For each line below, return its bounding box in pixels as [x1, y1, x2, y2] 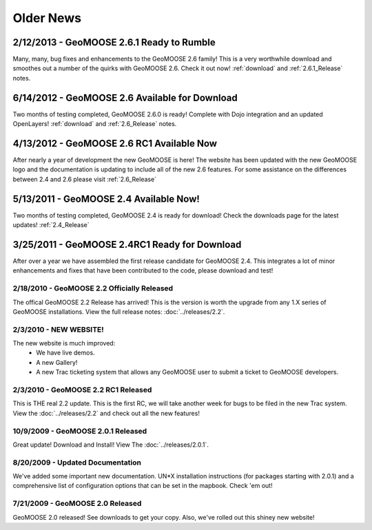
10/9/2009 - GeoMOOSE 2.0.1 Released [12, 426, 147, 436]
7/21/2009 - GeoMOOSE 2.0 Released [12, 499, 142, 509]
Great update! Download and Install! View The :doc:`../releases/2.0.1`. [12, 441, 209, 449]
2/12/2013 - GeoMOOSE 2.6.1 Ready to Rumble [12, 36, 216, 48]
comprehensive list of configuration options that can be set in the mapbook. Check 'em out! [12, 482, 273, 490]
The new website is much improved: [12, 339, 116, 348]
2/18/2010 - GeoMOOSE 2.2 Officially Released [12, 284, 174, 293]
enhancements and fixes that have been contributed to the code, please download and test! [12, 266, 273, 275]
